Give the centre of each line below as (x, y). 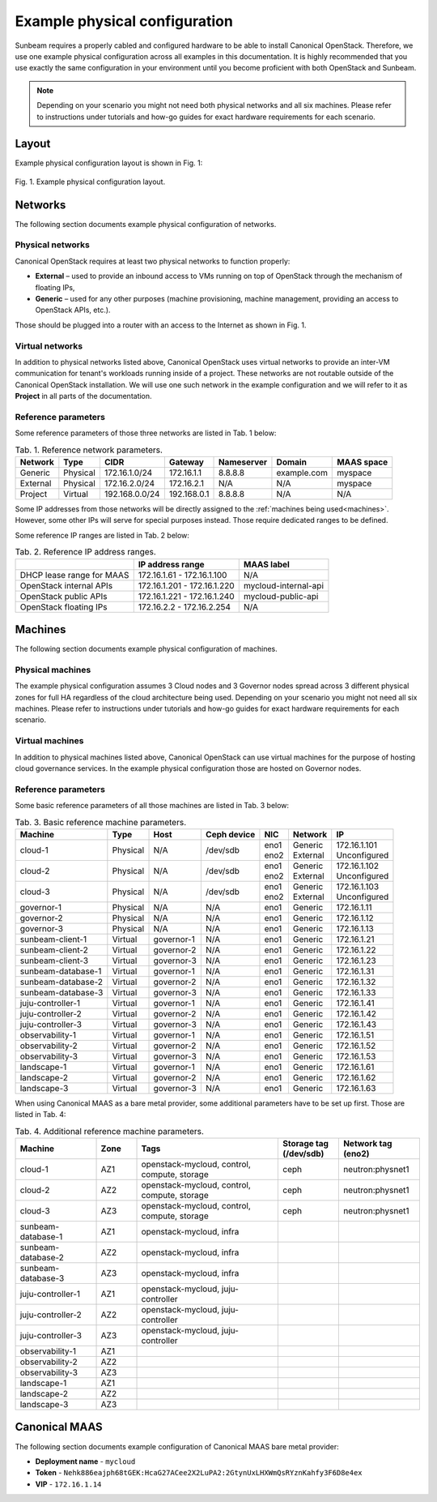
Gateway (186, 462)
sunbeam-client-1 (53, 939)
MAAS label (267, 564)
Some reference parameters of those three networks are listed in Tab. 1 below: (146, 433)
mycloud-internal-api (283, 585)
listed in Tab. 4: (40, 1115)
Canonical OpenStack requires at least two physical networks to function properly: (153, 261)
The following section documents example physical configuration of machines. (146, 649)
